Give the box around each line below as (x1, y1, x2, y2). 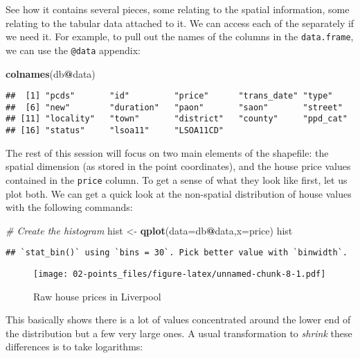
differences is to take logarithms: (6, 339, 143, 354)
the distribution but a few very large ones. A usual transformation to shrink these (6, 325, 352, 340)
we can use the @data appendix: (6, 42, 141, 57)
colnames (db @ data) (6, 66, 96, 80)
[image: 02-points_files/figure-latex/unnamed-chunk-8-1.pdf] (33, 269, 326, 279)
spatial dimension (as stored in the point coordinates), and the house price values (6, 159, 351, 173)
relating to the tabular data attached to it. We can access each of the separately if (6, 15, 354, 30)
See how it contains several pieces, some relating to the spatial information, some (6, 2, 350, 16)
